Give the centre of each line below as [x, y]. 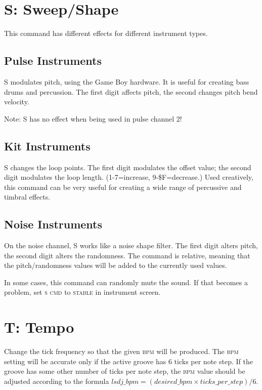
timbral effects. [27, 197]
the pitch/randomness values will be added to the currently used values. [116, 265]
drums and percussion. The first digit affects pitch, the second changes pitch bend [131, 91]
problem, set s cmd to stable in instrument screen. [82, 292]
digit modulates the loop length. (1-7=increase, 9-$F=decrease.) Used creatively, [129, 177]
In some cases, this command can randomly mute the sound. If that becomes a [126, 282]
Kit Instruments [47, 146]
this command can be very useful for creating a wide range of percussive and [123, 187]
